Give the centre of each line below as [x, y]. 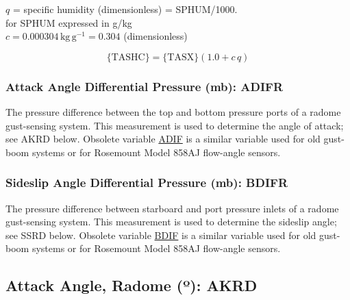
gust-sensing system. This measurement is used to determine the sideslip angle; [171, 222]
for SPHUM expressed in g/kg [69, 22]
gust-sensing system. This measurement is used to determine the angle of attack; [175, 125]
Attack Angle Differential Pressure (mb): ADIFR [145, 86]
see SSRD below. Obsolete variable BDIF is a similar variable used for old [161, 235]
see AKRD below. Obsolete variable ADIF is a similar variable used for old [163, 139]
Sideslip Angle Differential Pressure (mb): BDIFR [147, 183]
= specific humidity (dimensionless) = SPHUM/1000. [125, 9]
